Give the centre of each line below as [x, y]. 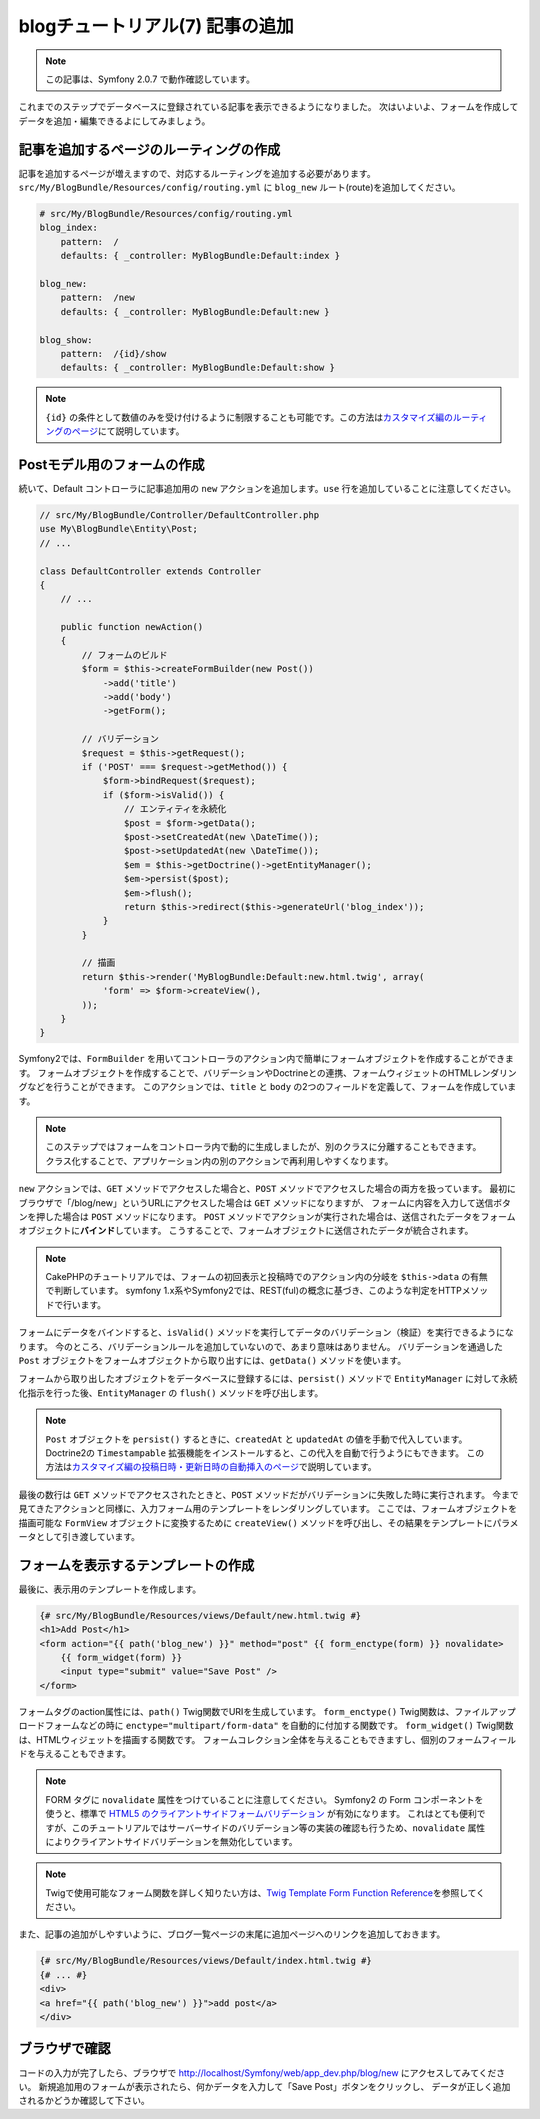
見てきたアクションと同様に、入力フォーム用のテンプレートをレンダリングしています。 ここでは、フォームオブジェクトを [268, 1509]
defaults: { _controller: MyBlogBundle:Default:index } [200, 256]
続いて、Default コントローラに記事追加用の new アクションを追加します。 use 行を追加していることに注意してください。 [267, 488]
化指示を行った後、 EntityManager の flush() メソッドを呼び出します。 [171, 1392]
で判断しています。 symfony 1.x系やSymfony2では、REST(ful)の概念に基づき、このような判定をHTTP [253, 1291]
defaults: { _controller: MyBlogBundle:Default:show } [197, 368]
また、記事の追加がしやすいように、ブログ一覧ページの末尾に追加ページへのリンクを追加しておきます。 [232, 1934]
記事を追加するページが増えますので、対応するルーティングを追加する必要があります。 [197, 173]
